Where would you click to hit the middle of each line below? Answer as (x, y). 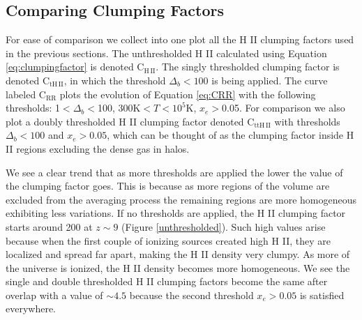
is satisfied (322, 295)
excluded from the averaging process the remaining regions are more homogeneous (181, 199)
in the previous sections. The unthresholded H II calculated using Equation (166, 53)
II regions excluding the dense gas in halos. (98, 148)
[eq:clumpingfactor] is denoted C (75, 67)
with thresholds (307, 121)
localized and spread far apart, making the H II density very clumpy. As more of (178, 254)
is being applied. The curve (270, 80)
